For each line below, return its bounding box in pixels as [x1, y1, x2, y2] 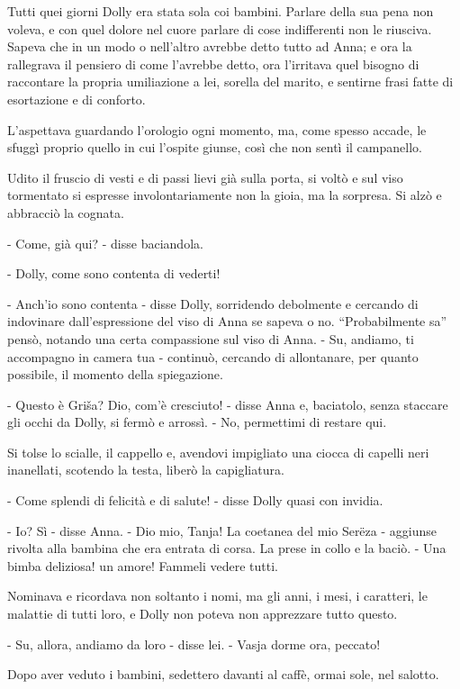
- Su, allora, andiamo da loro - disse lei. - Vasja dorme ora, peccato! [7, 634, 381, 653]
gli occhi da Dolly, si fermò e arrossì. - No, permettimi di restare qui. [7, 412, 387, 431]
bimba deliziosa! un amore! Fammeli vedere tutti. [7, 556, 278, 575]
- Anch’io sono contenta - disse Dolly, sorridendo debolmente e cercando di [7, 294, 419, 313]
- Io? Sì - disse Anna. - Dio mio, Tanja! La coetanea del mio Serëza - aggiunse [7, 521, 437, 539]
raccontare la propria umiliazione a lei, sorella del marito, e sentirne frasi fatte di [7, 72, 454, 91]
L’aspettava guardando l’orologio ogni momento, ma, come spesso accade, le [7, 120, 427, 139]
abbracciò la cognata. [7, 203, 124, 222]
